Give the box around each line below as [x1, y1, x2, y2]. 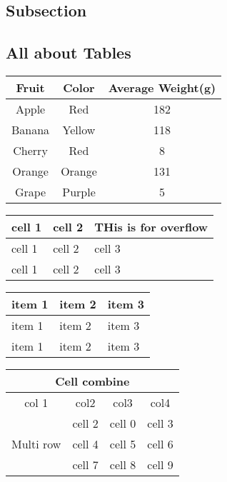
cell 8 [109, 456, 136, 473]
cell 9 [147, 456, 173, 473]
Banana [11, 121, 50, 138]
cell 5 [109, 435, 136, 452]
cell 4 [72, 435, 99, 452]
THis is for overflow [94, 218, 208, 235]
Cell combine [55, 372, 130, 389]
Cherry [13, 141, 48, 159]
